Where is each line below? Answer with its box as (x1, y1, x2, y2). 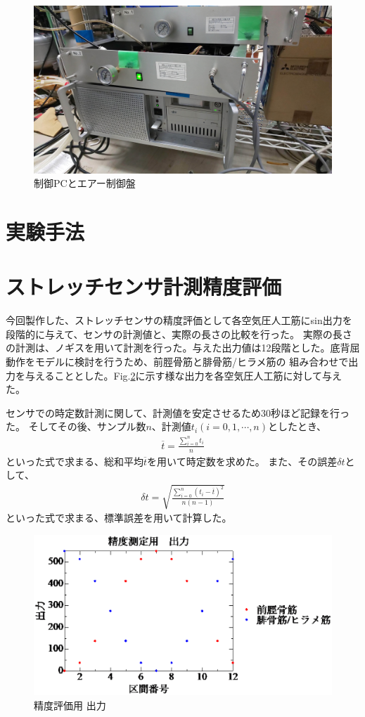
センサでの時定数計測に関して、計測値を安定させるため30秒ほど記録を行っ (6, 405, 350, 420)
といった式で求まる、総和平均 (6, 453, 143, 468)
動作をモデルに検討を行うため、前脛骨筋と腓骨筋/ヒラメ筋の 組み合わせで (6, 354, 349, 368)
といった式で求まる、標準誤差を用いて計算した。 (6, 510, 232, 525)
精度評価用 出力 (34, 697, 106, 712)
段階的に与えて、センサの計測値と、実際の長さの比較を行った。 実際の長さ (6, 326, 352, 341)
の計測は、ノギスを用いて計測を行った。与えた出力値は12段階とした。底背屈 (6, 340, 360, 355)
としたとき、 (268, 419, 327, 434)
